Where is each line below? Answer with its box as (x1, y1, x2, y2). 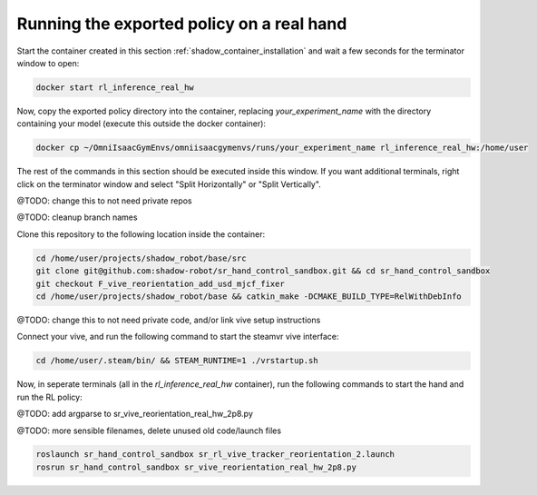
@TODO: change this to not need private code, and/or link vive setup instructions (16, 314, 321, 325)
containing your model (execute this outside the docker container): (16, 118, 267, 129)
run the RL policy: (16, 391, 83, 402)
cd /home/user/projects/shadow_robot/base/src (35, 252, 247, 263)
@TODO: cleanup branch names (16, 212, 138, 223)
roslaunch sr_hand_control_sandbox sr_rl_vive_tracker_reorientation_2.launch (35, 450, 395, 460)
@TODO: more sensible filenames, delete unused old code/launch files (16, 425, 281, 436)
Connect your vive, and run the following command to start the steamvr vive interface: (16, 332, 339, 342)
